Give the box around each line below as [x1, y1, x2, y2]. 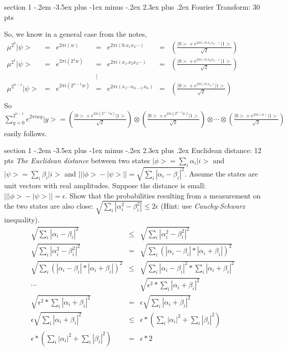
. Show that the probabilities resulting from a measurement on [65, 190, 261, 200]
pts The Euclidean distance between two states [4, 155, 150, 165]
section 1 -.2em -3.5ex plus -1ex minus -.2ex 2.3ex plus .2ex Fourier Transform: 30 [4, 2, 260, 12]
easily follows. [4, 128, 47, 138]
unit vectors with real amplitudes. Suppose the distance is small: [4, 180, 206, 191]
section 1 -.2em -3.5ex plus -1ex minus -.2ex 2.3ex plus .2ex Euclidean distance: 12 [4, 145, 261, 156]
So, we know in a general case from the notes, [4, 29, 147, 39]
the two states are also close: [4, 200, 93, 211]
